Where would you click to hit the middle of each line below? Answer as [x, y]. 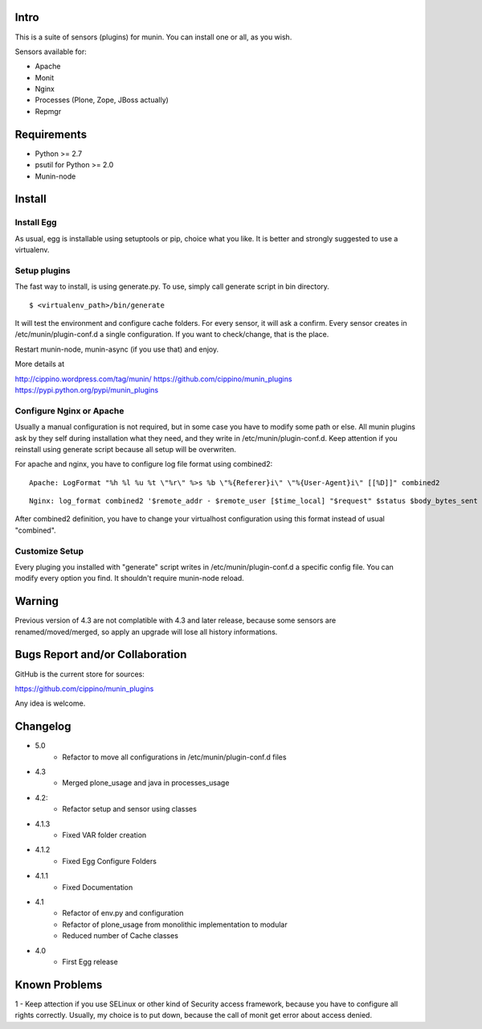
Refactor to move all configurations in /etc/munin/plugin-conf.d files [174, 757]
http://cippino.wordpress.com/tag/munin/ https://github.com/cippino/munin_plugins [153, 379]
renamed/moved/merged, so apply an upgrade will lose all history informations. [146, 632]
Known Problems [59, 984]
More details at [39, 364]
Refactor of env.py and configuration [123, 913]
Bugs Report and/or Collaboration [101, 654]
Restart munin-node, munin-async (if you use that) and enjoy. [117, 349]
